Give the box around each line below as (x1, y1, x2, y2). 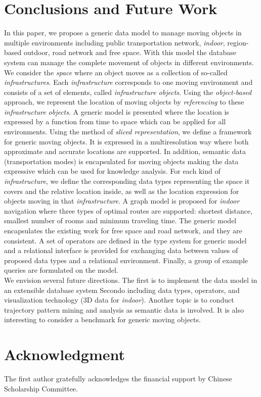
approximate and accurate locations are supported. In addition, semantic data (4, 146, 246, 157)
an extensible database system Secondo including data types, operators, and (4, 284, 240, 295)
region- (227, 37, 249, 47)
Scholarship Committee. (4, 383, 78, 393)
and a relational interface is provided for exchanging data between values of (4, 245, 238, 256)
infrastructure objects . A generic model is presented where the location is (4, 106, 229, 117)
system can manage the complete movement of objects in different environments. (4, 57, 254, 67)
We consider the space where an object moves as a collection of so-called (4, 67, 228, 77)
